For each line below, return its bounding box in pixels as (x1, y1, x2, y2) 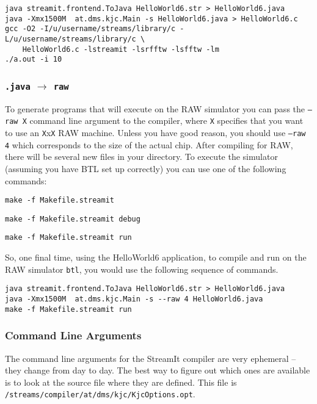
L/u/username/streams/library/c (5, 34, 136, 43)
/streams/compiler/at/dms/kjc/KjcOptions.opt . (5, 388, 195, 400)
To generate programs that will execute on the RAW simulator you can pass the (5, 102, 305, 115)
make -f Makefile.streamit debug (5, 214, 140, 223)
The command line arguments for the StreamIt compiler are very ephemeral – (5, 352, 296, 364)
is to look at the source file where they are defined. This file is (5, 375, 237, 388)
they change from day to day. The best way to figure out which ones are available (5, 364, 310, 377)
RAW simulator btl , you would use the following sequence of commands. (5, 262, 279, 275)
